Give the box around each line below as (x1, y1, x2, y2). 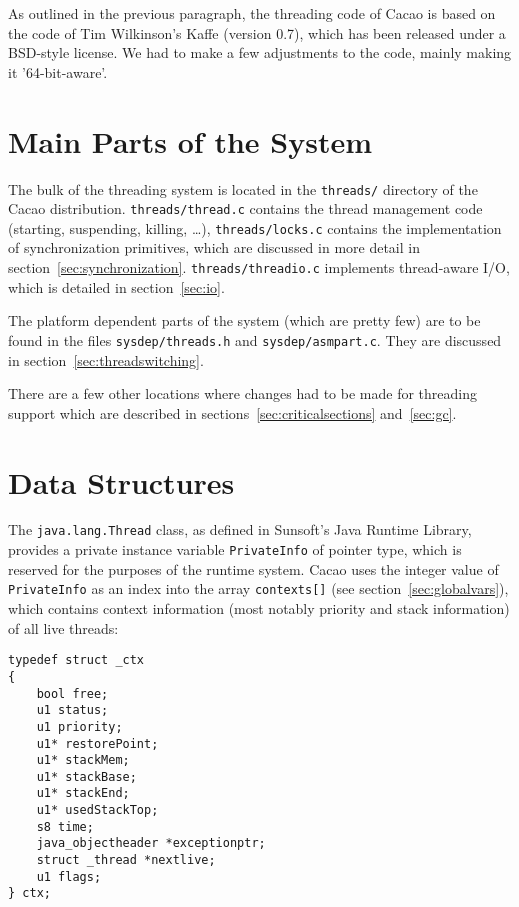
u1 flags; (36, 869, 102, 884)
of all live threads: (8, 617, 119, 638)
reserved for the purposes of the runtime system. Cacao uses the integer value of (8, 558, 499, 579)
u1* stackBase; (36, 769, 137, 784)
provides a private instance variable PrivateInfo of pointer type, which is (8, 539, 462, 560)
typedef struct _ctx (8, 653, 145, 668)
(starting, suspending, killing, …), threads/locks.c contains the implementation (8, 217, 502, 238)
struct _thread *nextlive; (36, 853, 216, 868)
